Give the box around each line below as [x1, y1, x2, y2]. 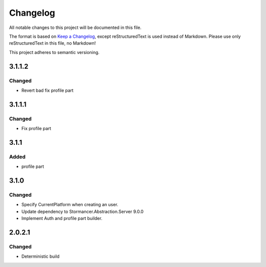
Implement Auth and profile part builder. [21, 215, 103, 221]
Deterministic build [21, 253, 60, 260]
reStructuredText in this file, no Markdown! [9, 40, 96, 46]
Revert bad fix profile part [21, 87, 74, 93]
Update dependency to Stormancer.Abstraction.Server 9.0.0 [21, 209, 144, 214]
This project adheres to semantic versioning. [9, 49, 100, 55]
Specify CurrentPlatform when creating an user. [21, 202, 118, 208]
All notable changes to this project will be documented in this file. [9, 25, 142, 30]
